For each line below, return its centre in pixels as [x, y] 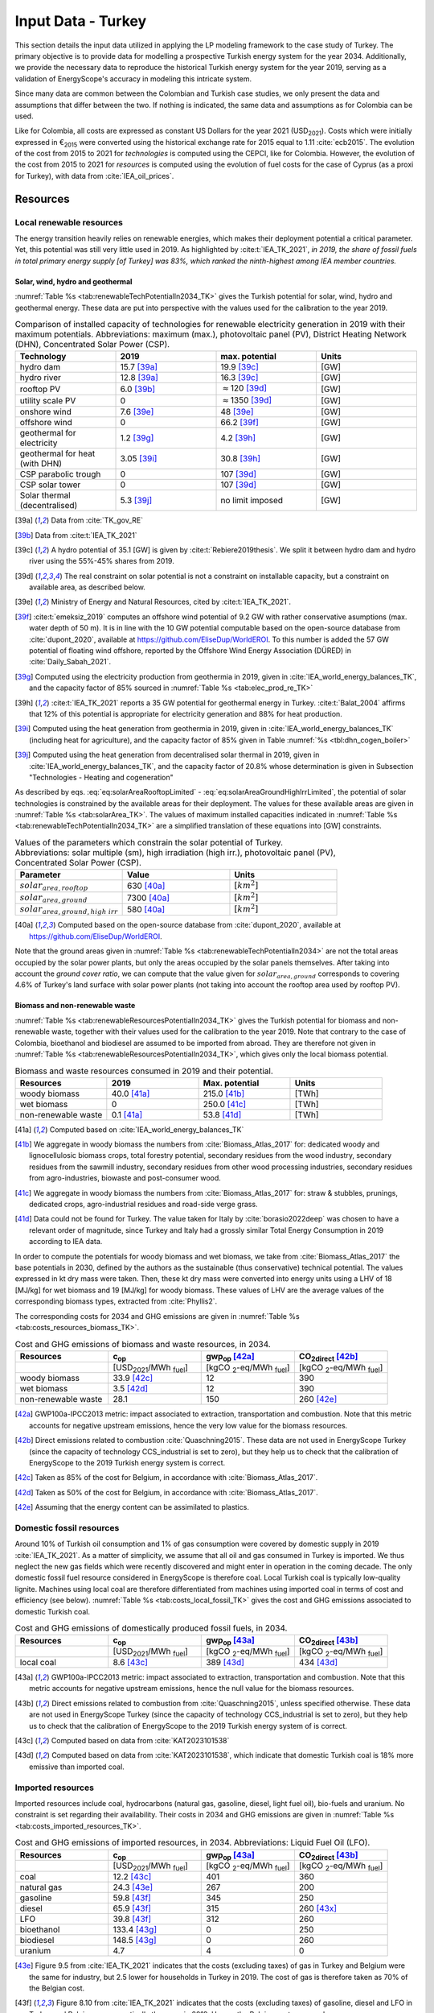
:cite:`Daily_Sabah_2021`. [70, 662]
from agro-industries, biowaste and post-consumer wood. [125, 1178]
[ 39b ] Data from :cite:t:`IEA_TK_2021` [76, 535]
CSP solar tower [50, 485]
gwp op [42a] [230, 1357]
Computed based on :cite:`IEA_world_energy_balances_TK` [147, 1129]
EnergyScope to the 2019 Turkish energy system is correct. [127, 1462]
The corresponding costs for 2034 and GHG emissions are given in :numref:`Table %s [158, 1316]
